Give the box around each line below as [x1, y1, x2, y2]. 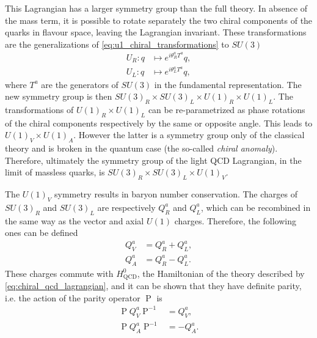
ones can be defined [5, 226, 78, 239]
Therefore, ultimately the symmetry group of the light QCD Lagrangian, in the [5, 153, 302, 166]
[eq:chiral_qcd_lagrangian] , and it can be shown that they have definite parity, [5, 279, 302, 292]
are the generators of [41, 78, 118, 90]
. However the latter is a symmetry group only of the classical [73, 128, 305, 141]
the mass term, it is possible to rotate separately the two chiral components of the [5, 13, 313, 26]
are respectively [97, 200, 156, 213]
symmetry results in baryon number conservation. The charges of [54, 188, 298, 200]
